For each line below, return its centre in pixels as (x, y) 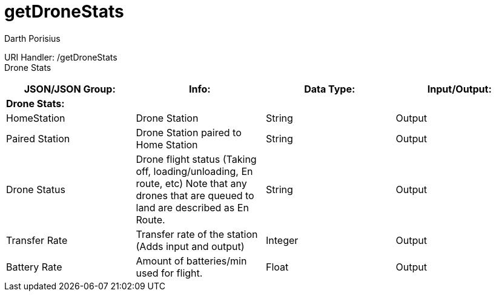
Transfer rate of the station (197, 234)
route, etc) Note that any (191, 183)
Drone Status (36, 189)
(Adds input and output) (190, 246)
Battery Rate (34, 267)
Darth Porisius (32, 38)
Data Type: (330, 89)
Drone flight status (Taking (196, 159)
